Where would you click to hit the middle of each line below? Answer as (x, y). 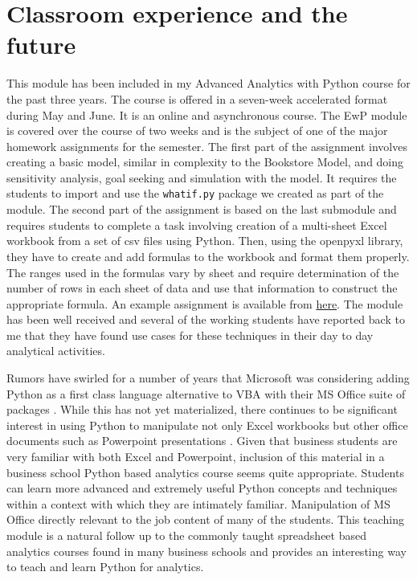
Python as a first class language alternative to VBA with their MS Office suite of (206, 393)
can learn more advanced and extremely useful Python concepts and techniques (202, 488)
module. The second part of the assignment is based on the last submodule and (202, 209)
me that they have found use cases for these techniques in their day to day (190, 335)
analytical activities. (56, 351)
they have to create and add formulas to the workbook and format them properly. (208, 256)
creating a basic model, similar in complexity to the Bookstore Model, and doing (205, 162)
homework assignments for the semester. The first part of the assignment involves (207, 146)
